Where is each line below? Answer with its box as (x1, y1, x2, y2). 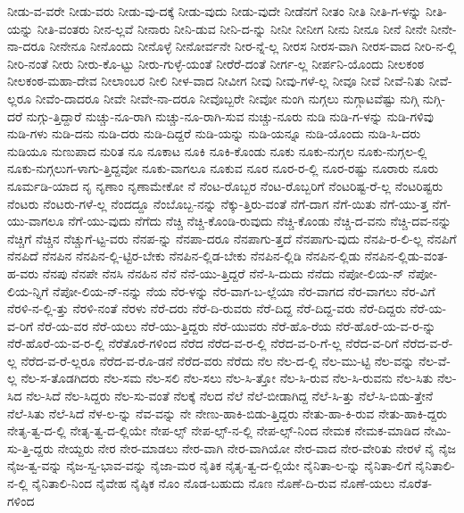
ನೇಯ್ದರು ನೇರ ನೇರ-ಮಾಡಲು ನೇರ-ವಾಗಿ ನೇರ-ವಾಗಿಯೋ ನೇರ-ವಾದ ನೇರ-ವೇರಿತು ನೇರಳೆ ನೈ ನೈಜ (57, 438, 456, 457)
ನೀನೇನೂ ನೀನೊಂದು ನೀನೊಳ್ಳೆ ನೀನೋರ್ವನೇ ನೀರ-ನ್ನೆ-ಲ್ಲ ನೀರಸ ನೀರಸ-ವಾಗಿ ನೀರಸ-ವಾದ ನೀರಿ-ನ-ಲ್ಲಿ (49, 37, 457, 55)
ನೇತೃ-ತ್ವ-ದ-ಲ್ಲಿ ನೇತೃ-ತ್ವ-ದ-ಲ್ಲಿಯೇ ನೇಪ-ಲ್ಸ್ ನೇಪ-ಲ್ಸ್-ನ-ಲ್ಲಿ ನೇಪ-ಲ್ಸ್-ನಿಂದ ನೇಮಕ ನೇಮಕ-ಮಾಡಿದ (7, 421, 420, 440)
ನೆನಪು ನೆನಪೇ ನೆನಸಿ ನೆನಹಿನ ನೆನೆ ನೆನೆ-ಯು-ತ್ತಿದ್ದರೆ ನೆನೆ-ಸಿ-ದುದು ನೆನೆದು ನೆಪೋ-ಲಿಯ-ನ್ (42, 263, 404, 282)
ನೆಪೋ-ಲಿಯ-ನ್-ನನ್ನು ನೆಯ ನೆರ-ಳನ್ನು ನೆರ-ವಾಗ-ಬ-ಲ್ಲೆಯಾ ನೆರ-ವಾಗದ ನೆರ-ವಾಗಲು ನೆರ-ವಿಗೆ (53, 281, 435, 300)
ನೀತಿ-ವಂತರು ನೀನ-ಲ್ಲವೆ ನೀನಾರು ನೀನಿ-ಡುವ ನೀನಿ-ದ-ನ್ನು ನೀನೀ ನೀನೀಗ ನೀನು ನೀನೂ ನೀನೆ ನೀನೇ (37, 19, 427, 37)
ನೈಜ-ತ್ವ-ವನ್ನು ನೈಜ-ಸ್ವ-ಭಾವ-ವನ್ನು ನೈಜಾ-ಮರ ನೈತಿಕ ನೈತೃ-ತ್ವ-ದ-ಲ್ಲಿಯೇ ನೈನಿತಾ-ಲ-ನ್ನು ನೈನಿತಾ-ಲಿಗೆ (7, 456, 411, 475)
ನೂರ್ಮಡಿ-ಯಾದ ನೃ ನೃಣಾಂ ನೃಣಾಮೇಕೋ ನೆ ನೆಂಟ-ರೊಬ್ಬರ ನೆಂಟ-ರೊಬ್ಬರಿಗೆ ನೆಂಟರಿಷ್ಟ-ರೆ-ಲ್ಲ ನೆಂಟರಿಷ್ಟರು (7, 176, 443, 194)
